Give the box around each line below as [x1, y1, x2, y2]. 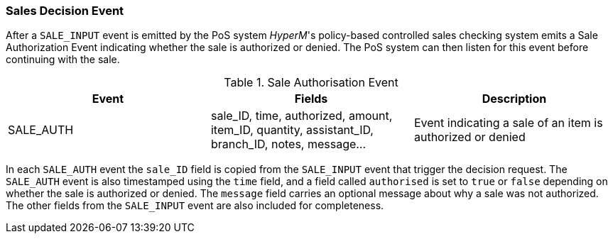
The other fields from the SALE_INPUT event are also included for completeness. [6, 199, 384, 212]
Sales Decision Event [6, 4, 124, 18]
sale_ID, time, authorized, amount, [210, 109, 393, 123]
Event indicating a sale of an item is [413, 116, 603, 130]
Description [482, 91, 547, 106]
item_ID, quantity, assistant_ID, [210, 123, 374, 138]
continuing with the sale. [6, 53, 120, 66]
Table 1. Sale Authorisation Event [224, 75, 398, 90]
